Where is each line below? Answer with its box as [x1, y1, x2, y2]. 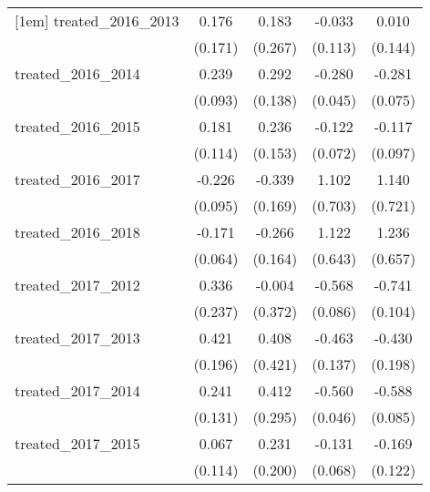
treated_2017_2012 [15, 274, 140, 295]
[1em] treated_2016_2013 [15, 10, 179, 31]
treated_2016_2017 [15, 169, 140, 190]
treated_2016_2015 [15, 116, 140, 137]
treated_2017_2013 [15, 327, 140, 348]
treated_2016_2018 [15, 221, 140, 242]
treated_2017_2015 [15, 433, 140, 454]
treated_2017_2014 [15, 380, 140, 401]
